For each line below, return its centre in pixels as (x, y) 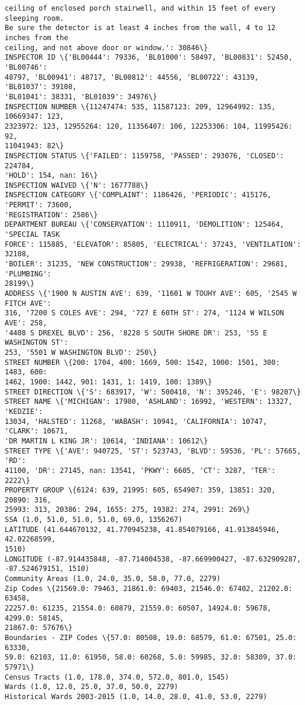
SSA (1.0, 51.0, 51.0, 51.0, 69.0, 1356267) (94, 520)
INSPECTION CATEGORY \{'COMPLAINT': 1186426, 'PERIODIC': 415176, (138, 195)
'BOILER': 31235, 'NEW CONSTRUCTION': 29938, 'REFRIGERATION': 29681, (147, 264)
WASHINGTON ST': (37, 343)
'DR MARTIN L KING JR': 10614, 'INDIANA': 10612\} (106, 441)
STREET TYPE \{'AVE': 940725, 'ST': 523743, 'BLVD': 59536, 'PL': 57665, (153, 451)
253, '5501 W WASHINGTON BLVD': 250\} (81, 352)
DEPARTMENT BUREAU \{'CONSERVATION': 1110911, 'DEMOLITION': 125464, (145, 225)
